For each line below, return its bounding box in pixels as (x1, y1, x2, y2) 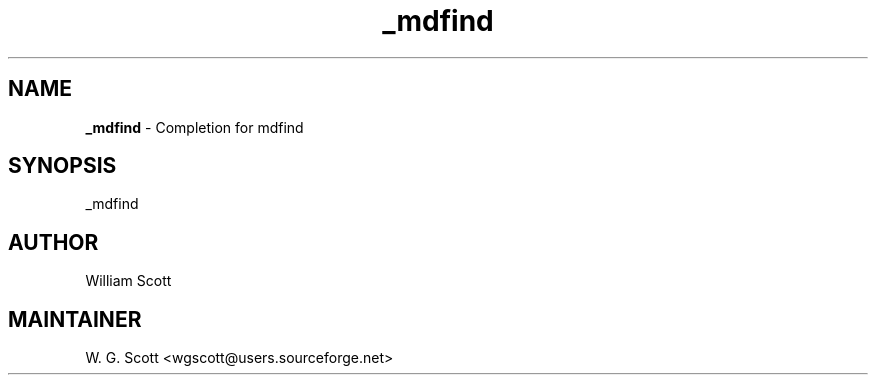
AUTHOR (8, 229, 99, 255)
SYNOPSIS (8, 153, 117, 179)
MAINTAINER (8, 306, 142, 332)
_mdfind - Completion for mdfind (85, 118, 304, 136)
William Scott (85, 272, 172, 290)
